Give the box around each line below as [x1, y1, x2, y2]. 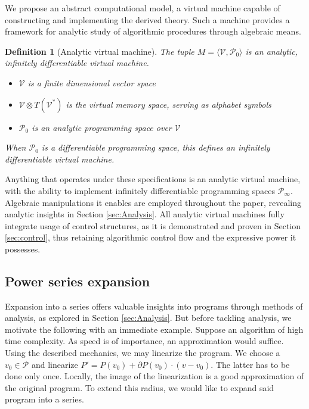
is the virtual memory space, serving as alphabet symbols [66, 98, 271, 110]
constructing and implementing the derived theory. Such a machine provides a [5, 13, 290, 26]
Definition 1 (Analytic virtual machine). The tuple [5, 45, 194, 57]
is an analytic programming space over [32, 121, 172, 133]
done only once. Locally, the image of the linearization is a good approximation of [5, 370, 304, 382]
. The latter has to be [211, 358, 290, 370]
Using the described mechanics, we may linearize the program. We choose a [5, 346, 280, 359]
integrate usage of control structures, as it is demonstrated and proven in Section [5, 219, 301, 232]
